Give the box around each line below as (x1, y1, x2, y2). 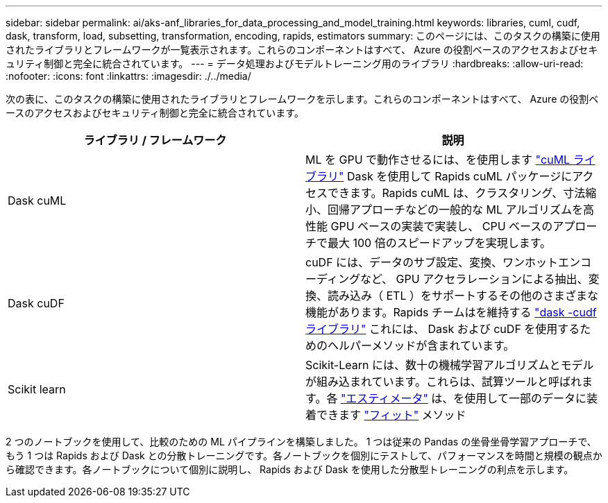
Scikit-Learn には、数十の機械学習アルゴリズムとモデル (305, 358, 594, 372)
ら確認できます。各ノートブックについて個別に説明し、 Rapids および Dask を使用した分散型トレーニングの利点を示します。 (6, 463, 574, 475)
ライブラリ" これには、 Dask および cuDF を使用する (305, 322, 580, 336)
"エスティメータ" (340, 391, 428, 405)
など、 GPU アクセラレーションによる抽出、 (360, 272, 589, 286)
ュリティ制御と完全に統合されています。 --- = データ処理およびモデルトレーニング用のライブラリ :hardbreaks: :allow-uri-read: (6, 58, 584, 69)
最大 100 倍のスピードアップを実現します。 (328, 236, 552, 250)
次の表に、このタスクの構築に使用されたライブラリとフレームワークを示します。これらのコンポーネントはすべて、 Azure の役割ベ (6, 93, 599, 105)
